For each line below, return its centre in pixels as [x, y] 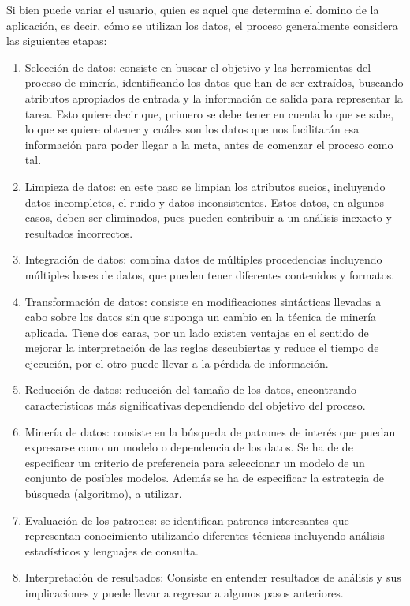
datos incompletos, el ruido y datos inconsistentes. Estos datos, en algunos [205, 202]
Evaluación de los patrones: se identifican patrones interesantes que [187, 520]
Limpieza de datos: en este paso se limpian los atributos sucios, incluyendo [205, 186]
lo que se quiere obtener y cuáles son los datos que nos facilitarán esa [192, 129]
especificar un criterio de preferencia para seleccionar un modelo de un [195, 462]
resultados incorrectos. [79, 232]
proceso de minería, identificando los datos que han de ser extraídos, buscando [214, 82]
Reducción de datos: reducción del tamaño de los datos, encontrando [190, 389]
